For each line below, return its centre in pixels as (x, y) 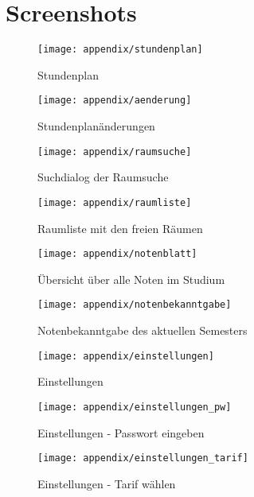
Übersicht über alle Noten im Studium (131, 279)
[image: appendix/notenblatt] (117, 254)
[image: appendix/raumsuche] (115, 151)
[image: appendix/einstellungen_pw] (135, 407)
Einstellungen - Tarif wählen (107, 483)
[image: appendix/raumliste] (115, 202)
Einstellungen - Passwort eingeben (121, 432)
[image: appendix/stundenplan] (120, 50)
